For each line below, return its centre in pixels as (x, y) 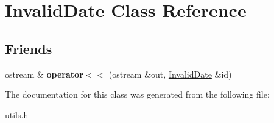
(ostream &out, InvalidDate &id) (170, 74)
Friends (29, 48)
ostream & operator (44, 74)
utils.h (17, 114)
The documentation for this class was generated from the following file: (137, 94)
